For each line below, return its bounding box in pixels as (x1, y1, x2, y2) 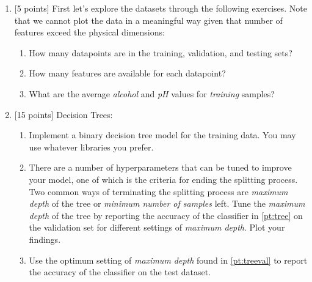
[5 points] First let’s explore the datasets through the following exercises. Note (14, 2, 308, 14)
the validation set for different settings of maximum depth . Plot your (29, 221, 285, 234)
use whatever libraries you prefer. (29, 140, 154, 153)
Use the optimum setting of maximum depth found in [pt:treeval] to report (29, 253, 308, 266)
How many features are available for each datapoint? (29, 67, 226, 80)
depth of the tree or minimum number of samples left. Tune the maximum (29, 197, 305, 210)
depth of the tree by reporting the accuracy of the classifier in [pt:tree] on (29, 209, 303, 221)
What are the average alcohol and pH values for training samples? (29, 87, 275, 100)
